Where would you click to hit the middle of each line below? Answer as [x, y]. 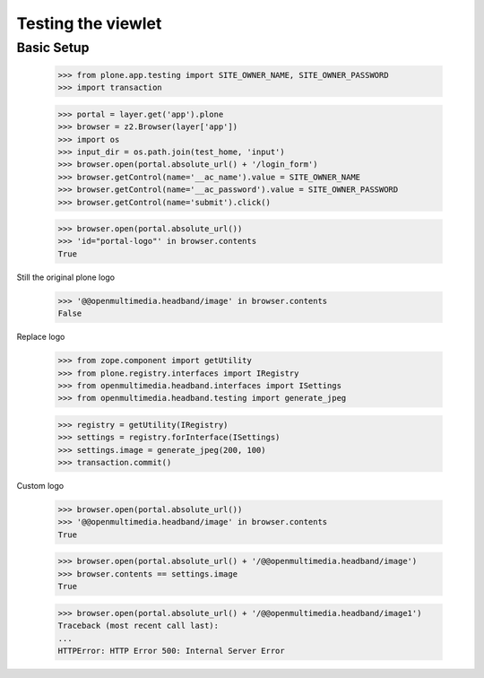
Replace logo [41, 337]
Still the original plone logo [66, 277]
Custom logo [40, 486]
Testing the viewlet [89, 23]
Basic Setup [53, 48]
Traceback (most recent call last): [138, 626]
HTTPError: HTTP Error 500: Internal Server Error [172, 651]
